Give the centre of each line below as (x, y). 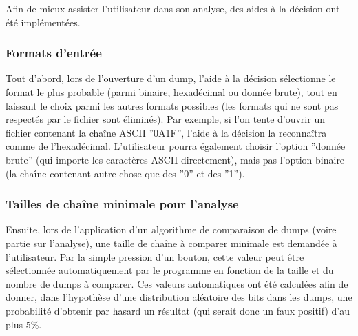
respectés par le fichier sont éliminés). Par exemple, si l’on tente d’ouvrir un (165, 119)
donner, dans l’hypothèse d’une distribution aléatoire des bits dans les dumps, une (179, 297)
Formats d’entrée (54, 53)
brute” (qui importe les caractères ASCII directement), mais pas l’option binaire (175, 159)
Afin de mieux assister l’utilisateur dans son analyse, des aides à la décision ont (173, 8)
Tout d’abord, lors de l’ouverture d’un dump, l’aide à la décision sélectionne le (171, 78)
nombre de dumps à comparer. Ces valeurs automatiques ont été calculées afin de (177, 283)
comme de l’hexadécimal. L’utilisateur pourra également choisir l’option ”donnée (176, 146)
